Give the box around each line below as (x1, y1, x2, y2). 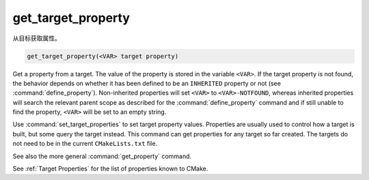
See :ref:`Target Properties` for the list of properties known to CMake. (12, 164, 208, 173)
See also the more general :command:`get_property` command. (12, 152, 192, 160)
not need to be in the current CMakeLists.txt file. (12, 140, 158, 148)
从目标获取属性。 (12, 34, 61, 42)
